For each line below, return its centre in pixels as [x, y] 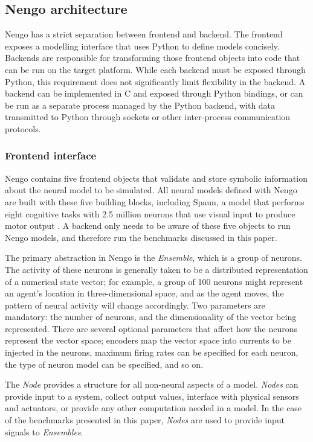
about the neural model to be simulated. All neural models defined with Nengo [151, 190]
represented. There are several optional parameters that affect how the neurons [151, 328]
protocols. [23, 128]
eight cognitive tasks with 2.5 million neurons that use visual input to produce [150, 213]
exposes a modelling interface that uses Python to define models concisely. [142, 46]
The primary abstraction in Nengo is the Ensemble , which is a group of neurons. [153, 258]
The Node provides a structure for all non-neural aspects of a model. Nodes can [152, 384]
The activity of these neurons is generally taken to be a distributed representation [156, 269]
